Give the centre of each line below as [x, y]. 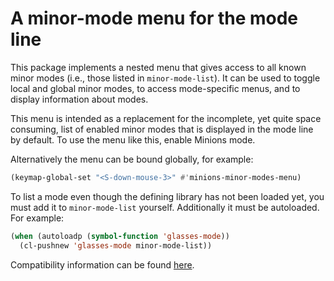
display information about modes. [79, 99]
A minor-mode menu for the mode [154, 18]
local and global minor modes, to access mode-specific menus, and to [155, 88]
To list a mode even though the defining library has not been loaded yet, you [167, 196]
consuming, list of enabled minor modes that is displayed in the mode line [162, 129]
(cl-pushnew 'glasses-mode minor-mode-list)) [116, 245]
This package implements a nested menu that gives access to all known [158, 67]
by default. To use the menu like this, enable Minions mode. [133, 139]
